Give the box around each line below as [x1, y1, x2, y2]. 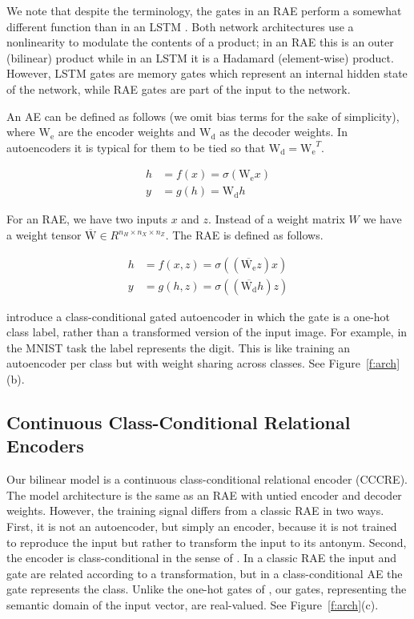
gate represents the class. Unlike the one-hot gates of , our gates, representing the [6, 581, 407, 597]
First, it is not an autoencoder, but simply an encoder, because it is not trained [6, 518, 397, 534]
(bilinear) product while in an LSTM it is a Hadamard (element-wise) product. [6, 49, 394, 66]
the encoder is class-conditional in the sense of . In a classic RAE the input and [6, 549, 397, 566]
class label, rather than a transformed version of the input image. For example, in [6, 324, 408, 340]
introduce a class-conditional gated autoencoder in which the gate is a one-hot [6, 307, 391, 324]
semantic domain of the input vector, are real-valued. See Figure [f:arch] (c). [6, 596, 379, 613]
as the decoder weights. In [219, 123, 348, 140]
